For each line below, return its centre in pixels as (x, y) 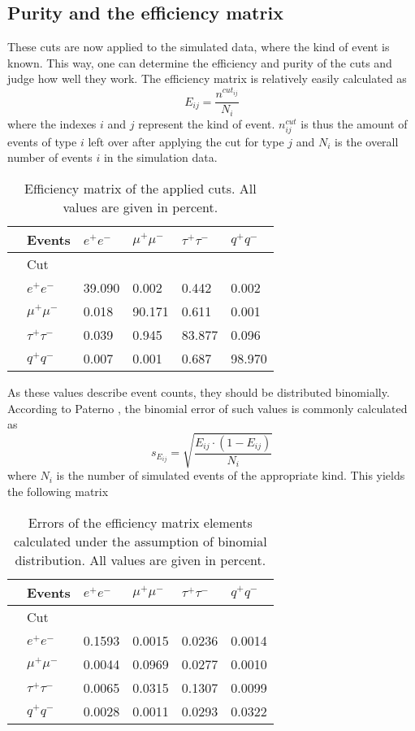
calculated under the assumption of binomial (140, 541)
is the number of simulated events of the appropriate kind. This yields (231, 475)
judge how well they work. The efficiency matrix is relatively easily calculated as (207, 78)
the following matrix (58, 491)
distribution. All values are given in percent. (140, 559)
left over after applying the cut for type (186, 141)
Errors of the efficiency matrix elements (140, 522)
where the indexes (52, 123)
